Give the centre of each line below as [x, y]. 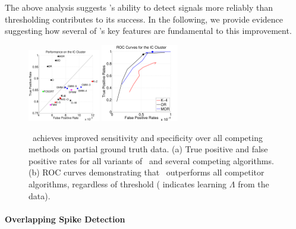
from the [254, 183]
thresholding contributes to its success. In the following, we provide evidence [144, 19]
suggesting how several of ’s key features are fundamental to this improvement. [148, 31]
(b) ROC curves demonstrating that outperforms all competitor [147, 172]
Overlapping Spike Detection [65, 219]
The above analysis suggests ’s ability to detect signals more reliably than [139, 7]
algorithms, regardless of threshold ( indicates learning [128, 183]
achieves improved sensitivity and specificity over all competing [147, 137]
